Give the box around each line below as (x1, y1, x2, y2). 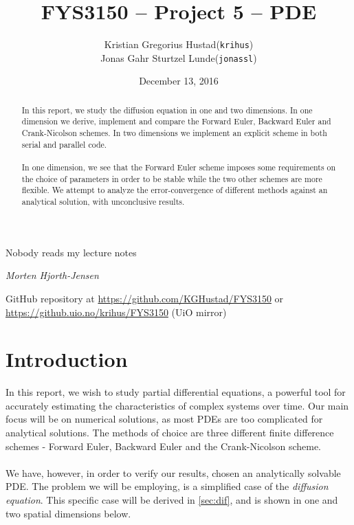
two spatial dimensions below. (5, 506, 131, 520)
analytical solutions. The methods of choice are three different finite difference (5, 425, 334, 440)
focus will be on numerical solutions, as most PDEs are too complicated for (5, 412, 323, 426)
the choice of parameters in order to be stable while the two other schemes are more (21, 172, 322, 184)
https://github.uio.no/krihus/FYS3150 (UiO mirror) (5, 304, 227, 319)
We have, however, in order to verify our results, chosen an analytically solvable (5, 465, 341, 480)
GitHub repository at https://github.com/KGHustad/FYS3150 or (5, 291, 284, 305)
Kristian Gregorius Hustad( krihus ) (104, 37, 254, 52)
